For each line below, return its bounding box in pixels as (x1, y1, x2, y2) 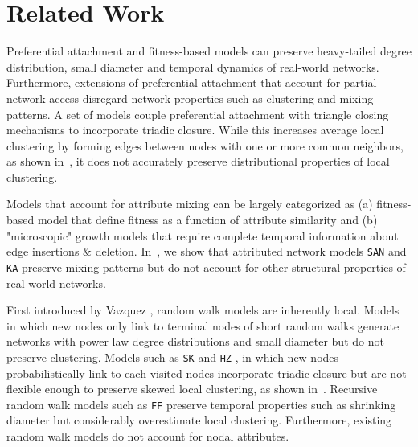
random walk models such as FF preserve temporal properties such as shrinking (6, 396, 396, 412)
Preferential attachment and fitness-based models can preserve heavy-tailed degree (6, 43, 412, 59)
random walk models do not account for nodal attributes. (6, 428, 289, 445)
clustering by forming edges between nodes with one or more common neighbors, (6, 137, 404, 154)
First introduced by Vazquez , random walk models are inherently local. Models (6, 301, 400, 318)
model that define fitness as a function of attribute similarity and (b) (37, 211, 378, 228)
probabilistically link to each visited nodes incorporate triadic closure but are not (6, 364, 407, 381)
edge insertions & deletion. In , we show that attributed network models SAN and (6, 243, 407, 260)
